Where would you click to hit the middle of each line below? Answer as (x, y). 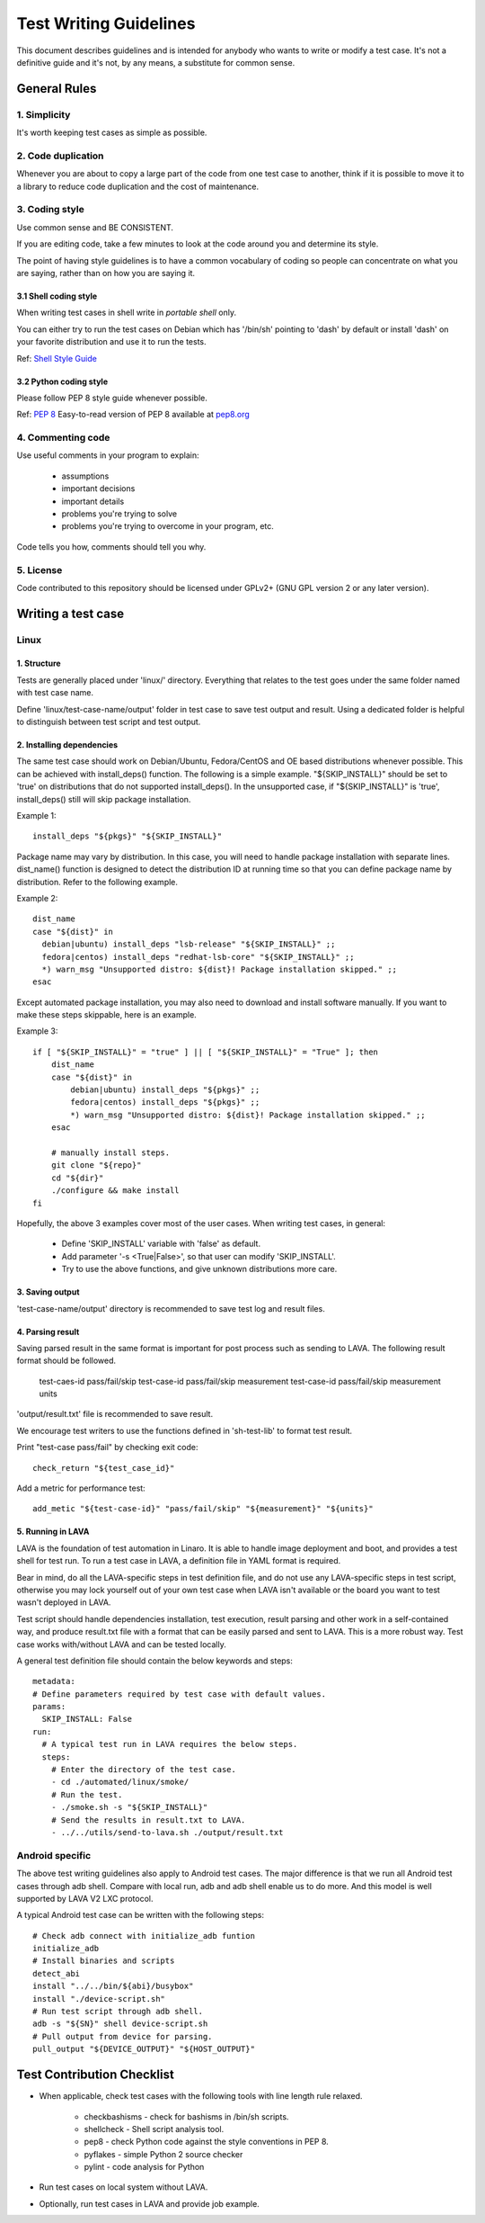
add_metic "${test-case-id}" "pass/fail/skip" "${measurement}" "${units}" (203, 1509)
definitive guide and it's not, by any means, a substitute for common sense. (156, 62)
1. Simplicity (44, 114)
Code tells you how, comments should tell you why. (111, 547)
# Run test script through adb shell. (118, 2012)
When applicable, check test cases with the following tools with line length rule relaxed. (201, 2096)
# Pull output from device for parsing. (123, 2036)
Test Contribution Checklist (95, 2075)
